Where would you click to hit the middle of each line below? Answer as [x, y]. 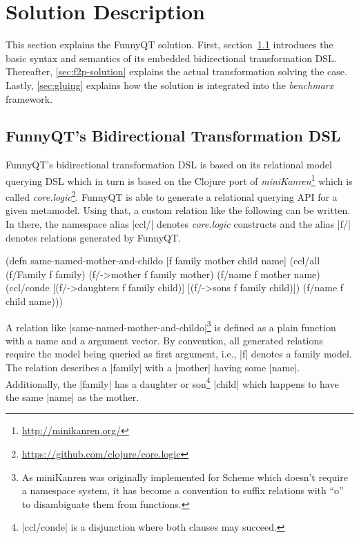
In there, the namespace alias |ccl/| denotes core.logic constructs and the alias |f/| [178, 223]
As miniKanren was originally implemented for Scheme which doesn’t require [185, 477]
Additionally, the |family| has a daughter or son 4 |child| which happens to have [172, 382]
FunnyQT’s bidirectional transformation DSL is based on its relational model [169, 165]
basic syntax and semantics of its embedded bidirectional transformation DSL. [171, 58]
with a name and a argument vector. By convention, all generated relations [164, 340]
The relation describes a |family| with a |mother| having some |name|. [153, 367]
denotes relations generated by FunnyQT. [94, 237]
